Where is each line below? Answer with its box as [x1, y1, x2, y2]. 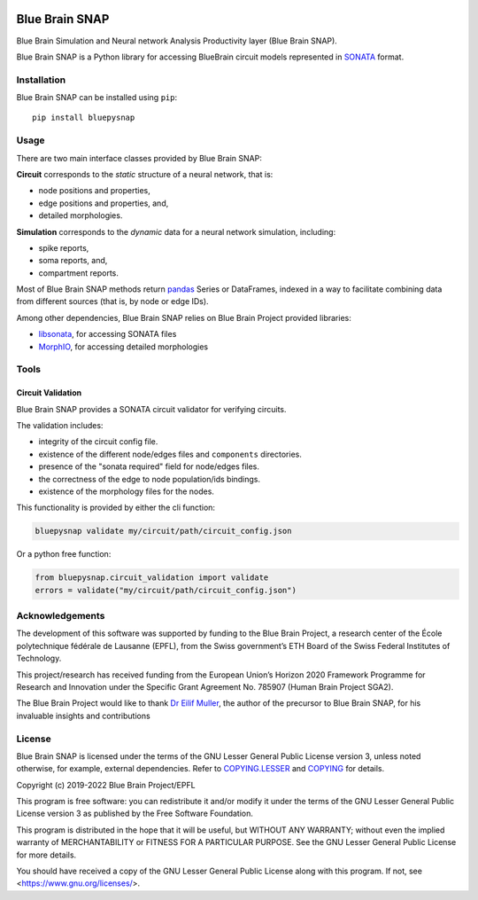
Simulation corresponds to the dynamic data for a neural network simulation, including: [16, 226, 336, 237]
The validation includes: [16, 420, 104, 430]
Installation [16, 74, 66, 86]
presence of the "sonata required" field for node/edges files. [38, 461, 260, 472]
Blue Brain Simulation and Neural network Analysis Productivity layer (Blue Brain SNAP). [16, 35, 338, 46]
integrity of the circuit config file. [38, 436, 158, 447]
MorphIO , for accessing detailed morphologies [38, 341, 208, 352]
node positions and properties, [38, 185, 150, 196]
